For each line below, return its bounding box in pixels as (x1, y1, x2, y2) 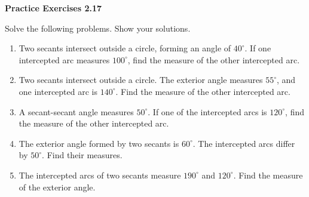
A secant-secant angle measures (19, 105, 134, 118)
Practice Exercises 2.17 (5, 2, 102, 14)
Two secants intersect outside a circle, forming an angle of (19, 42, 231, 54)
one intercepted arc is (19, 85, 97, 97)
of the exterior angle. (19, 180, 96, 193)
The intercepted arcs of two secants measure (19, 168, 181, 181)
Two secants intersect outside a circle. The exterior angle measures (19, 73, 263, 86)
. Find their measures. (42, 149, 123, 161)
